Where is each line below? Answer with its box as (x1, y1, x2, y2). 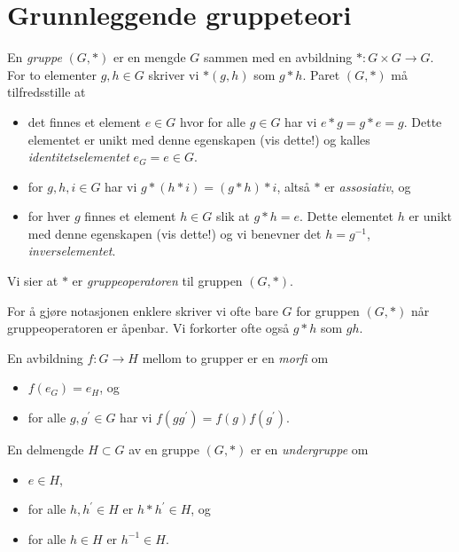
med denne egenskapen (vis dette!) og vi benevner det (27, 224, 322, 242)
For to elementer (7, 65, 97, 83)
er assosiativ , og (324, 177, 411, 195)
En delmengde (7, 440, 84, 459)
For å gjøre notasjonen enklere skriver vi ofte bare (7, 301, 278, 319)
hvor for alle (179, 112, 245, 130)
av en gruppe (128, 440, 199, 459)
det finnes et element (27, 112, 142, 130)
